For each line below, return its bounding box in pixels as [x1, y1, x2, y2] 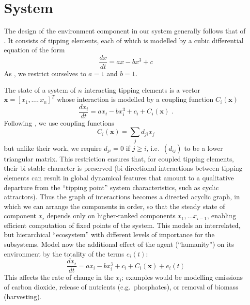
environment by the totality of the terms [4, 248, 125, 258]
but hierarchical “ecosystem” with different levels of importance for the [4, 229, 215, 240]
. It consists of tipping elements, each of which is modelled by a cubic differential [4, 35, 244, 45]
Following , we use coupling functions [4, 117, 114, 128]
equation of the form [4, 45, 65, 55]
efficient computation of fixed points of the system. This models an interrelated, [4, 220, 241, 230]
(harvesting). [4, 291, 42, 301]
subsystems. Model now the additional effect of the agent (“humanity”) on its [4, 239, 234, 249]
